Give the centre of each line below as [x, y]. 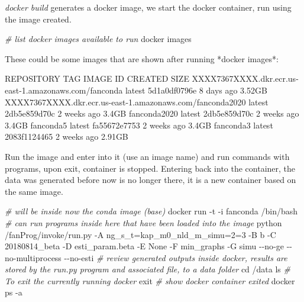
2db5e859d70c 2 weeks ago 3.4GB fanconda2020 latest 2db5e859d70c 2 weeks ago [152, 113]
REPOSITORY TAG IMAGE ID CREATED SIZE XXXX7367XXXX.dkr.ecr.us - [152, 78]
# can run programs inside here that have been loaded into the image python [143, 222]
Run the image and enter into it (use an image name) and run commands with [147, 156]
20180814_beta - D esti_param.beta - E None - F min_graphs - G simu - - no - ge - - [149, 246]
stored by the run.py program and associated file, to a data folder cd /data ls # [148, 269]
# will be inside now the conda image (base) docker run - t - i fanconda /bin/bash [151, 211]
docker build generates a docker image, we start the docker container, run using [148, 7]
